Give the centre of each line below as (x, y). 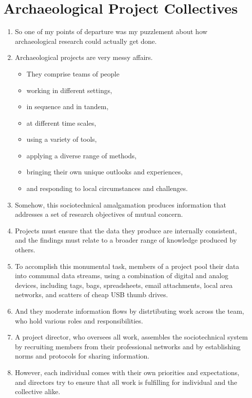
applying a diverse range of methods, (82, 155)
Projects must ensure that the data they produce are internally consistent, (126, 230)
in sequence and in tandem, (68, 106)
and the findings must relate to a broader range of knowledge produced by (126, 240)
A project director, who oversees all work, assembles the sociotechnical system (131, 337)
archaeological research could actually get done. (86, 41)
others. (25, 250)
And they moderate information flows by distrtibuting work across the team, (129, 311)
